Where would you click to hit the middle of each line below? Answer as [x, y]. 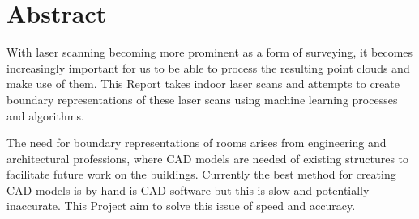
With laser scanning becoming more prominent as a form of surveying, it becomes [210, 52]
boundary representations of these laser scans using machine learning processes [202, 99]
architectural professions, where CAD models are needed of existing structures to [208, 158]
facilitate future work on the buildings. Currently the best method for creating [201, 174]
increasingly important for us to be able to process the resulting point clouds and [208, 67]
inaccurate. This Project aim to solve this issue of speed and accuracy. [181, 206]
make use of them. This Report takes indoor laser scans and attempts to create [203, 84]
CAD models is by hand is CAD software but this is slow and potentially [188, 190]
